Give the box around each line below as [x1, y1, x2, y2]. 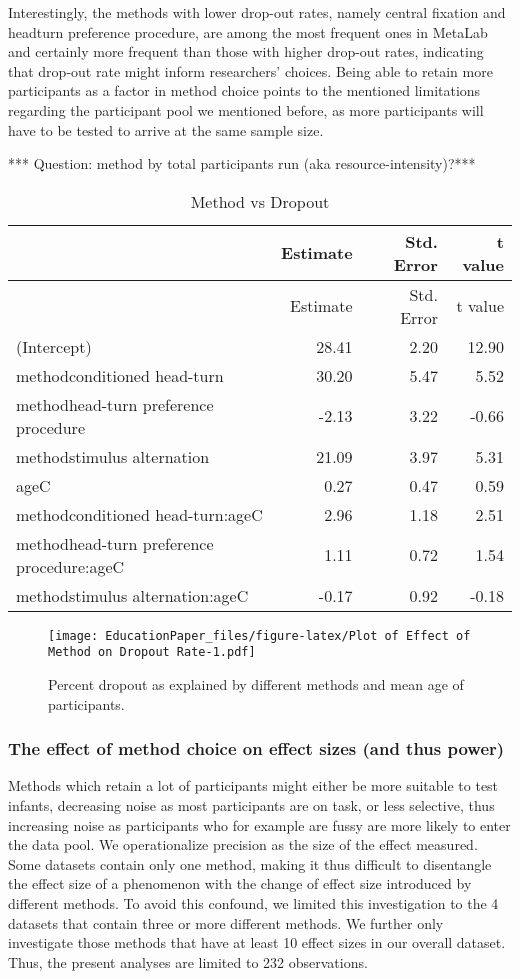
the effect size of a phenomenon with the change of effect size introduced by [8, 873, 472, 894]
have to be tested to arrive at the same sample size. [8, 119, 324, 140]
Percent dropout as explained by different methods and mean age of [48, 674, 464, 695]
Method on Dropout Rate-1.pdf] [48, 645, 256, 660]
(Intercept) [16, 334, 92, 358]
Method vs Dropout [190, 189, 330, 213]
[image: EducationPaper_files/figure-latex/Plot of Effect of [48, 628, 471, 643]
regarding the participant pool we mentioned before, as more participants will [8, 99, 484, 120]
